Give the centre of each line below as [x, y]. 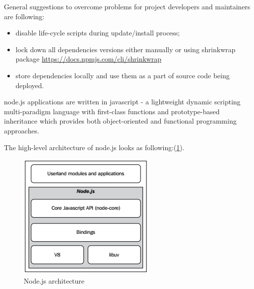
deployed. [30, 85]
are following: [24, 16]
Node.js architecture [54, 280]
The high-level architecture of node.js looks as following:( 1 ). [94, 147]
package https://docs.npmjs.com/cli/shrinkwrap [88, 59]
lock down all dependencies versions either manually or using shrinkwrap [126, 49]
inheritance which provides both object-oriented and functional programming [120, 121]
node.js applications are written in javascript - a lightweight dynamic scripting [122, 102]
